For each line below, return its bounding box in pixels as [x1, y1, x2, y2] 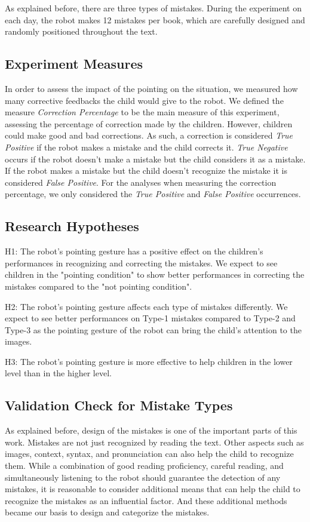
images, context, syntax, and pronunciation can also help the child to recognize [5, 447, 294, 460]
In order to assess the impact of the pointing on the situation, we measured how [5, 82, 298, 94]
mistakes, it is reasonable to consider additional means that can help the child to [5, 483, 300, 495]
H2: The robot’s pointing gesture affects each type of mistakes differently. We [5, 300, 288, 312]
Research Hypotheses [5, 217, 139, 235]
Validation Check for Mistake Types [5, 396, 233, 414]
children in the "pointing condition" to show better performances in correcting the [5, 268, 305, 281]
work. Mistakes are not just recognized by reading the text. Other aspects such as [5, 435, 304, 448]
